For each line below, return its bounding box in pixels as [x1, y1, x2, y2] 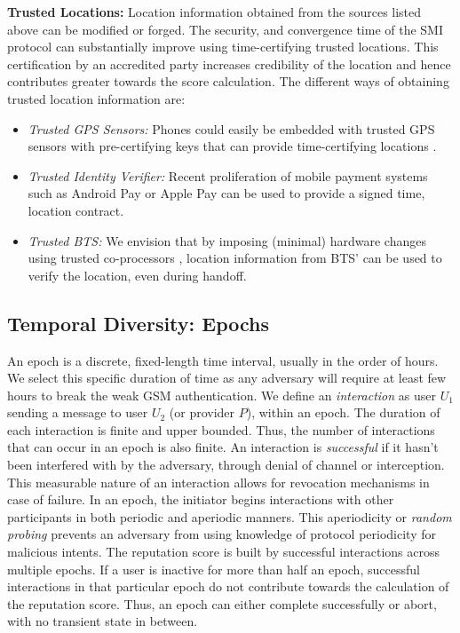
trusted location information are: [7, 89, 186, 107]
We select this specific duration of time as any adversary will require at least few [7, 368, 447, 387]
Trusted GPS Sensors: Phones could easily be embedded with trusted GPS [28, 119, 435, 138]
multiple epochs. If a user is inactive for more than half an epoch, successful [7, 559, 420, 578]
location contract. [28, 201, 124, 219]
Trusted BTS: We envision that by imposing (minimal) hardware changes [28, 231, 426, 249]
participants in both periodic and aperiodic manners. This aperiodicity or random [7, 507, 452, 526]
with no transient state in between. [7, 612, 198, 630]
